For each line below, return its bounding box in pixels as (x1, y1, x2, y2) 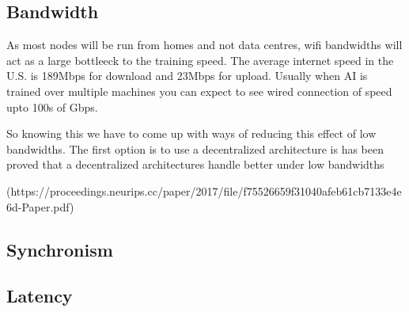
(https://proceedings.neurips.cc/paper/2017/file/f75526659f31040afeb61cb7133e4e (6, 182, 402, 199)
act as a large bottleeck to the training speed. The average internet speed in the (6, 51, 394, 68)
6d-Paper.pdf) (6, 198, 74, 215)
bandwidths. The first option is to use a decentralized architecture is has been (6, 140, 384, 157)
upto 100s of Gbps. (6, 98, 98, 115)
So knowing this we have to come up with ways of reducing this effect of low (6, 125, 377, 142)
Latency (6, 283, 73, 308)
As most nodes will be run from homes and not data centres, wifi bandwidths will (6, 36, 403, 53)
